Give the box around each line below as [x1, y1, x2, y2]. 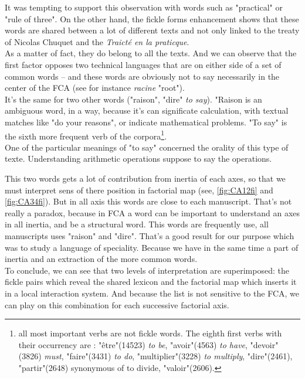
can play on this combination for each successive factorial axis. [5, 298, 229, 311]
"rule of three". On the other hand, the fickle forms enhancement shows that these [5, 12, 299, 25]
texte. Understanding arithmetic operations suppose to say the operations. [5, 152, 272, 165]
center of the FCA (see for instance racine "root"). [5, 81, 185, 94]
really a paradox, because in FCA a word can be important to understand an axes [5, 206, 300, 219]
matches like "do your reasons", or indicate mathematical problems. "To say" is [5, 115, 287, 128]
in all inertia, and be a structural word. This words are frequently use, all [5, 218, 269, 230]
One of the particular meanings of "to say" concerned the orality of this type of [5, 141, 289, 153]
